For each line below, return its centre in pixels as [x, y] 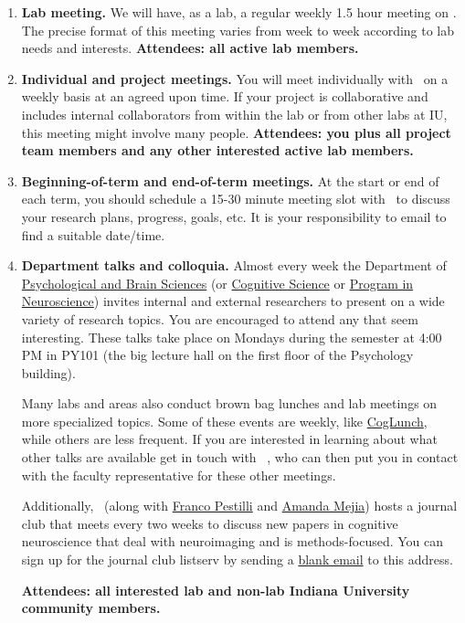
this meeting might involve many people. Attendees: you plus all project [236, 132]
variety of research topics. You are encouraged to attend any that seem [220, 318]
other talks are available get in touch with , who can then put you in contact [240, 457]
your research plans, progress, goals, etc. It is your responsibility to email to [234, 216]
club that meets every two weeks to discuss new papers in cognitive [210, 523]
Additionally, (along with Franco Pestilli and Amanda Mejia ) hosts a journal [239, 506]
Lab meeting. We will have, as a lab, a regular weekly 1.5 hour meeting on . [239, 12]
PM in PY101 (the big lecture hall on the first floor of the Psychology [217, 355]
